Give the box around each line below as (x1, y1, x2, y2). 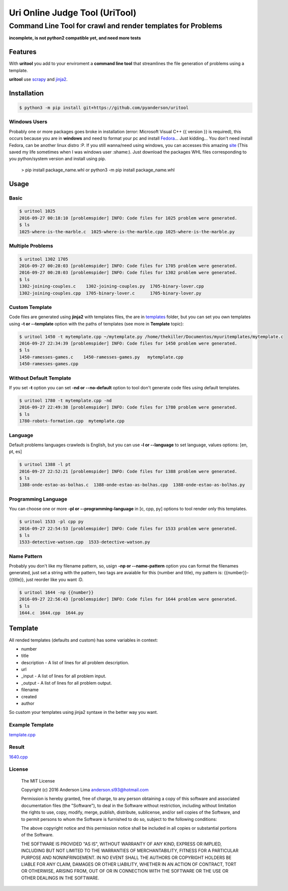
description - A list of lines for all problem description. (21, 659, 129, 665)
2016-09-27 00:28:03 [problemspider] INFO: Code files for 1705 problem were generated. (19, 263, 238, 269)
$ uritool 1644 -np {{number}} (19, 589, 94, 595)
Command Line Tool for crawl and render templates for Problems (9, 21, 222, 30)
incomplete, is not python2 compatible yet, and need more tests (9, 35, 141, 41)
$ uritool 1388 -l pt (19, 462, 71, 467)
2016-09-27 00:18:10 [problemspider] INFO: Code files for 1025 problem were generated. (19, 215, 238, 221)
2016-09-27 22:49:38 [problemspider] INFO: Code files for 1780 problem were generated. (19, 404, 238, 410)
